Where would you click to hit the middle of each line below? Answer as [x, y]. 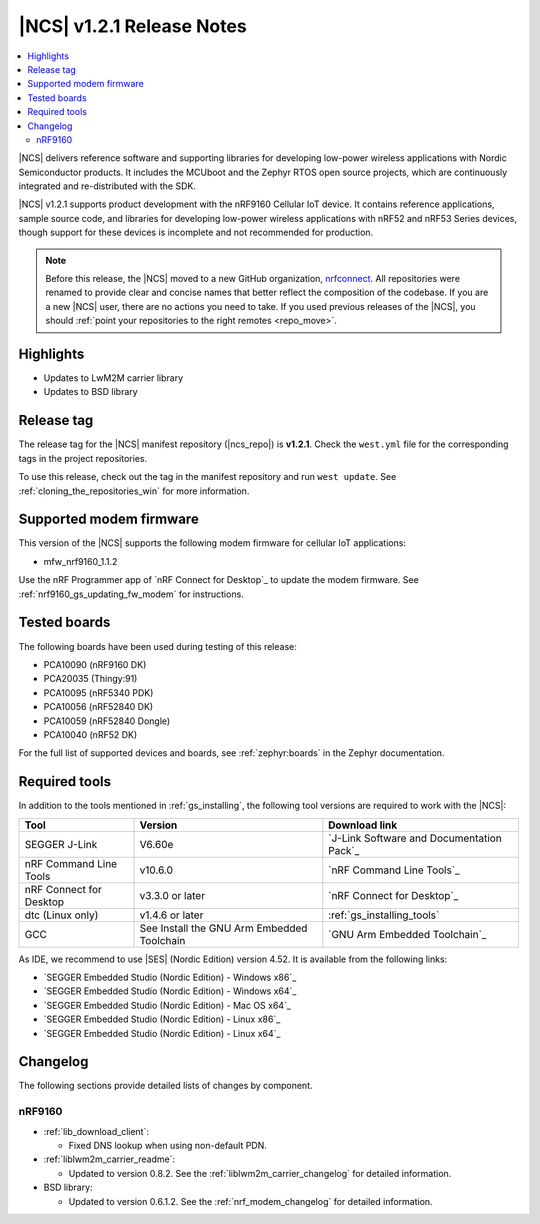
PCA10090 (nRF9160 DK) [95, 664]
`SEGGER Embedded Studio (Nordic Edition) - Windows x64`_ [170, 991]
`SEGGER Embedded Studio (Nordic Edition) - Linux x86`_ [162, 1019]
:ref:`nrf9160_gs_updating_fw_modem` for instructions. [131, 594]
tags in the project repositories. [83, 458]
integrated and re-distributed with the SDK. [107, 186]
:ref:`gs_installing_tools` [384, 915]
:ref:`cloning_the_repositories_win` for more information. [134, 491]
